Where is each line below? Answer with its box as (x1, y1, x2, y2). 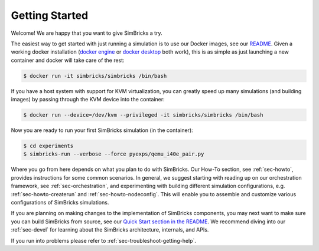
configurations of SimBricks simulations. (11, 199, 109, 206)
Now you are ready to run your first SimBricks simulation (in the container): (11, 127, 193, 134)
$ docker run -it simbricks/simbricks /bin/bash (23, 72, 167, 79)
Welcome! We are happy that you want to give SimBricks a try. (11, 29, 162, 37)
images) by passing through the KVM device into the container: (11, 96, 165, 103)
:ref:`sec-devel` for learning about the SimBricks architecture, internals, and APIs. (11, 226, 209, 233)
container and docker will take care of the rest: (11, 57, 125, 64)
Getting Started (11, 9, 89, 22)
